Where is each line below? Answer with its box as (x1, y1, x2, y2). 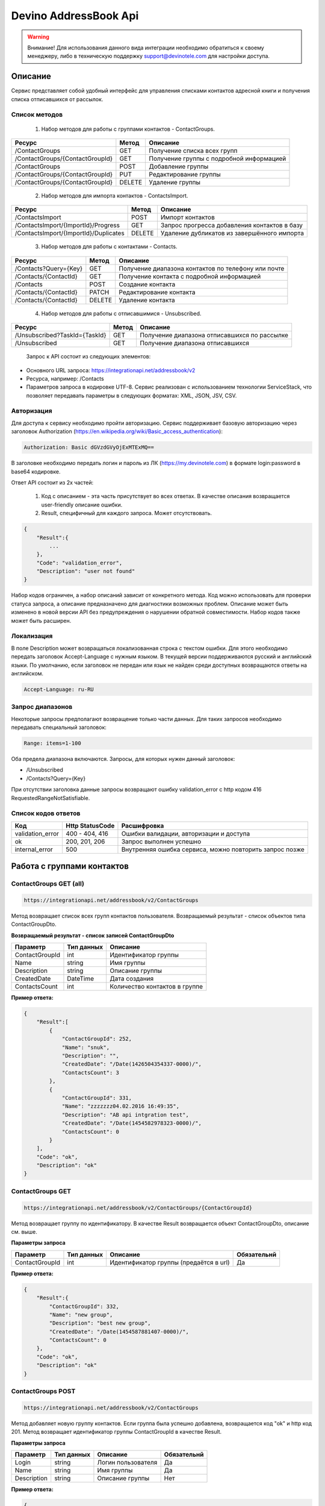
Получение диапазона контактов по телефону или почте (119, 264, 285, 272)
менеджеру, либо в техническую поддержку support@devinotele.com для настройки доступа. (27, 52, 270, 60)
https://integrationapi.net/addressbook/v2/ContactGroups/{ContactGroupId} (23, 1204, 253, 1211)
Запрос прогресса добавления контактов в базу (160, 221, 303, 230)
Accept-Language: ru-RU (23, 686, 94, 693)
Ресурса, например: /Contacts (26, 375, 105, 382)
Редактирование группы (149, 170, 221, 178)
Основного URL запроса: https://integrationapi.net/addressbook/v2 (26, 366, 196, 373)
